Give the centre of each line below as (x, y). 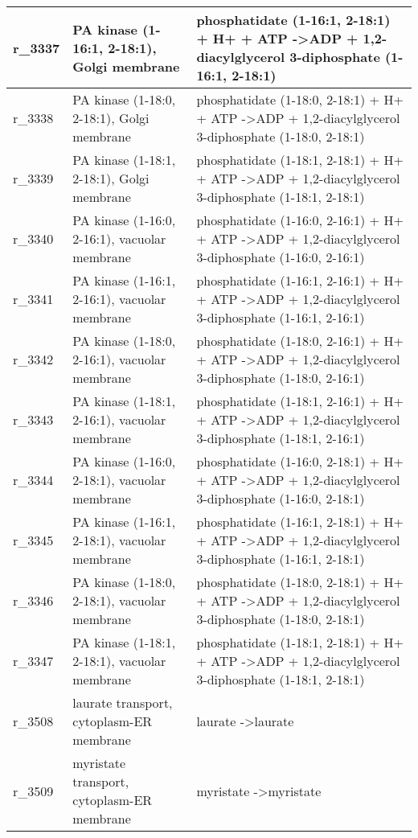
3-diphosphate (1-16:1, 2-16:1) (281, 317)
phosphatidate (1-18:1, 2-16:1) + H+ (300, 401)
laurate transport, (123, 702)
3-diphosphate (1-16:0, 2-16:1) (281, 257)
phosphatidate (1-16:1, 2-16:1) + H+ (300, 280)
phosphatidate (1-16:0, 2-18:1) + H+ (300, 461)
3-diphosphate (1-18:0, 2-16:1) (281, 378)
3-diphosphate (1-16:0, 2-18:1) (281, 498)
